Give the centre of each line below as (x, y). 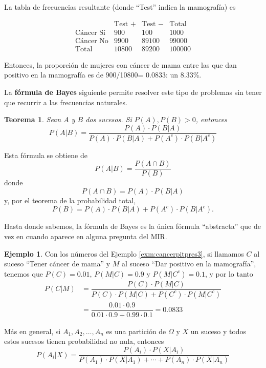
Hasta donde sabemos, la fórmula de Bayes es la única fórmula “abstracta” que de (132, 226)
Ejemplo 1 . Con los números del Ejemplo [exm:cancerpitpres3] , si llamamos (124, 253)
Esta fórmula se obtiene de (46, 155)
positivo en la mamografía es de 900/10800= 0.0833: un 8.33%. (103, 75)
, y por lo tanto (229, 273)
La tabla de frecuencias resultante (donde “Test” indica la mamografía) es (120, 7)
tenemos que (24, 273)
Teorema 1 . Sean (33, 119)
